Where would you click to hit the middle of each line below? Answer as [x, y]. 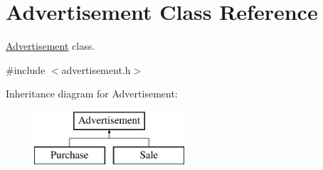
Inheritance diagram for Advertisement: [92, 94]
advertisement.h [96, 69]
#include [26, 69]
